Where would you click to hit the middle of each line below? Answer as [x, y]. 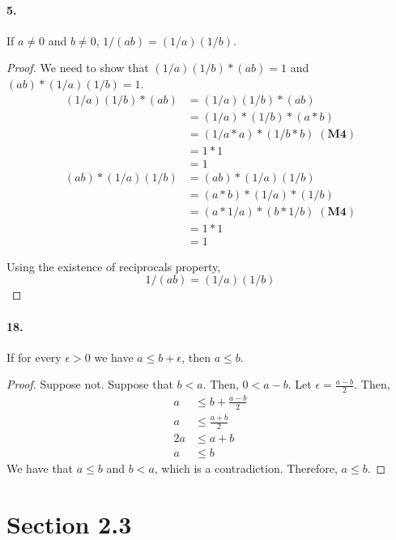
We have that [40, 468]
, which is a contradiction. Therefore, [246, 468]
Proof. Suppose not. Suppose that [90, 384]
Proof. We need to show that [78, 68]
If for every [34, 357]
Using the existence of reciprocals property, [114, 266]
